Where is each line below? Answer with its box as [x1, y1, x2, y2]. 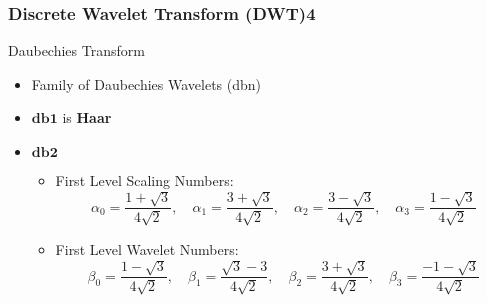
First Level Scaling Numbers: [55, 170, 234, 190]
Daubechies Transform [8, 40, 145, 61]
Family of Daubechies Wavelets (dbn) [31, 73, 262, 94]
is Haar [62, 107, 112, 128]
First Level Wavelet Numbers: [55, 238, 239, 259]
